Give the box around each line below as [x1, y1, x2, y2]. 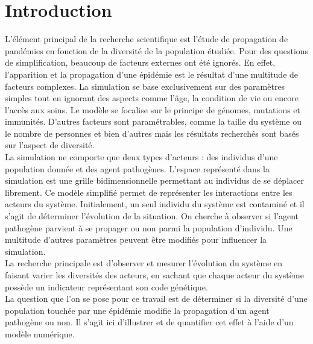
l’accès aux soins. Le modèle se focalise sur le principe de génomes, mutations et [5, 103, 301, 116]
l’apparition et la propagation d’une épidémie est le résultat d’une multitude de [5, 67, 299, 80]
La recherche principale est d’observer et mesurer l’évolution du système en [5, 257, 283, 269]
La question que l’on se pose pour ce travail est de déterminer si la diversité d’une [5, 292, 308, 305]
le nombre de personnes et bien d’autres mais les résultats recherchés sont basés [5, 127, 299, 139]
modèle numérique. [5, 327, 75, 340]
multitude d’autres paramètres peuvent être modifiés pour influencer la [5, 233, 267, 246]
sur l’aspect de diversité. [5, 139, 95, 151]
